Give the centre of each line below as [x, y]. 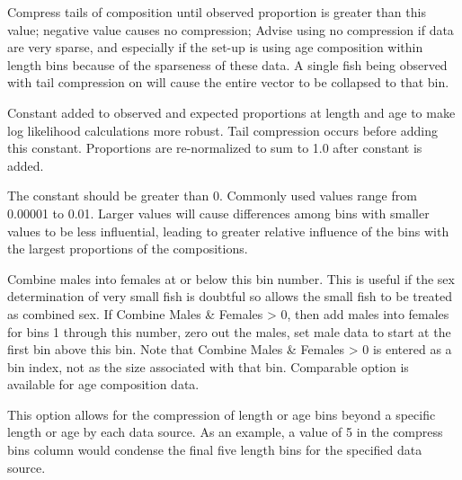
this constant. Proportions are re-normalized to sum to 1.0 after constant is [215, 148]
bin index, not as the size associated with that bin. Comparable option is [208, 366]
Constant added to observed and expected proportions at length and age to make [231, 112]
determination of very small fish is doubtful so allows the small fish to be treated [230, 296]
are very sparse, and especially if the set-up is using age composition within [215, 47]
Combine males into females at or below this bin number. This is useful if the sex [231, 278]
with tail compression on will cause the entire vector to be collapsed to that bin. [228, 82]
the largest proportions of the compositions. [128, 249]
